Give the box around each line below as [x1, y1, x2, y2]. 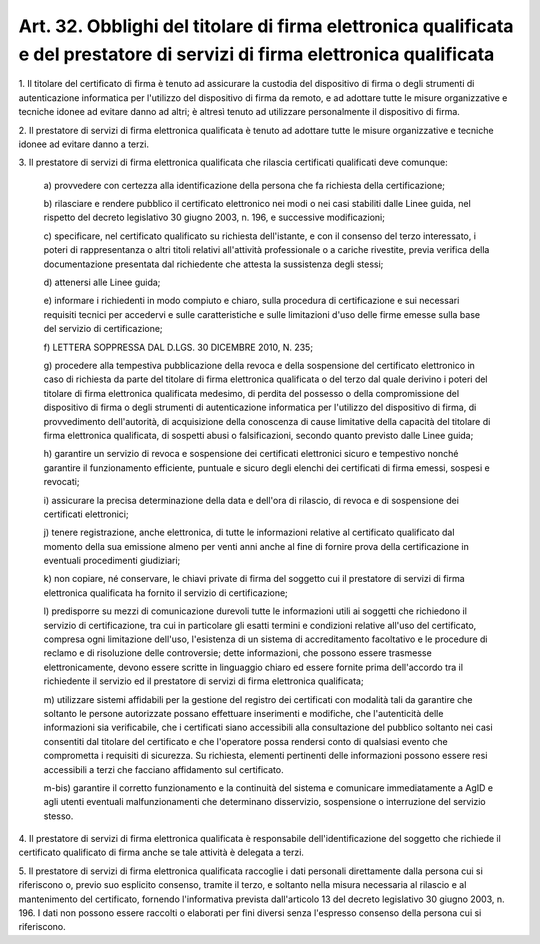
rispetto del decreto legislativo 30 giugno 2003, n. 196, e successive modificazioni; [43, 211, 385, 224]
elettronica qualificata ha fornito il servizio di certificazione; [43, 586, 289, 599]
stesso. [43, 810, 74, 822]
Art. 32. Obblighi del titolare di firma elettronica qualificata [18, 15, 514, 37]
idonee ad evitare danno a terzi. [18, 138, 150, 150]
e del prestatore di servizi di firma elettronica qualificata [18, 43, 495, 65]
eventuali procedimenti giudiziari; [43, 555, 181, 567]
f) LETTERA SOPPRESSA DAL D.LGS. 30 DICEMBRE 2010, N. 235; [43, 341, 314, 353]
